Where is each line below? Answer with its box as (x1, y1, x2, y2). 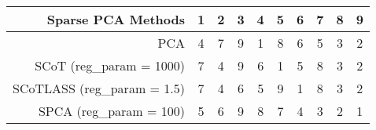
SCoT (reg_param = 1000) (35, 56, 185, 74)
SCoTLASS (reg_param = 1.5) (13, 79, 185, 97)
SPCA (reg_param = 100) (38, 102, 185, 120)
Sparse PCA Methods (46, 10, 185, 28)
